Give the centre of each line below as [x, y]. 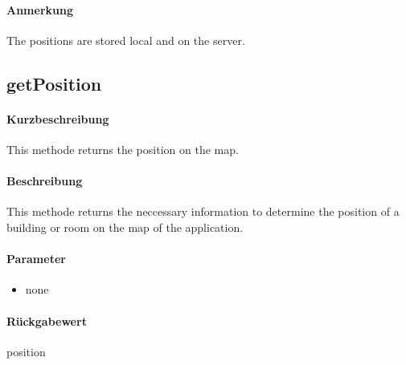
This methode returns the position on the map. [123, 149]
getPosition [54, 83]
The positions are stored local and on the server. [126, 40]
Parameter [36, 259]
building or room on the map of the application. [125, 227]
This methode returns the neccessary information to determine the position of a [203, 211]
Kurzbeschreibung [58, 118]
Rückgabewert [47, 320]
